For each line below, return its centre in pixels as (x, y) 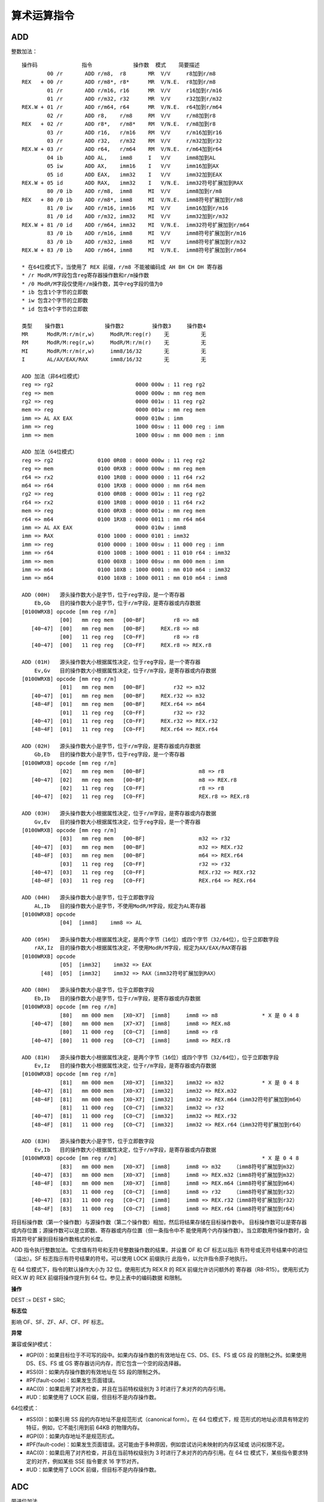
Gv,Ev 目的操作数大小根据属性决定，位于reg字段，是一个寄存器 (117, 822)
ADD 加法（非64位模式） (52, 376)
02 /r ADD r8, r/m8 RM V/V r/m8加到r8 (131, 115)
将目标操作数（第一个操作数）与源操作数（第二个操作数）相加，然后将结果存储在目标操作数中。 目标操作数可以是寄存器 (159, 1222)
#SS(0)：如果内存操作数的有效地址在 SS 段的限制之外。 (95, 1372)
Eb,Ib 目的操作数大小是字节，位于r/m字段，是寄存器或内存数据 (117, 998)
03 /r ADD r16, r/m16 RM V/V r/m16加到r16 (134, 132)
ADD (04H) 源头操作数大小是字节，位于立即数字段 (88, 898)
